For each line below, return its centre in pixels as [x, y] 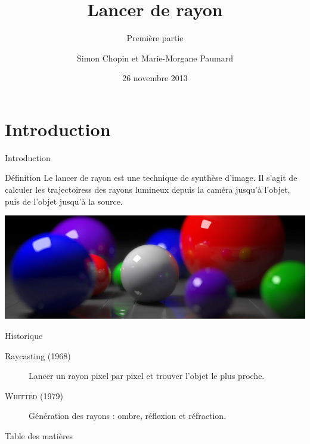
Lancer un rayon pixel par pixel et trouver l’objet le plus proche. [147, 376]
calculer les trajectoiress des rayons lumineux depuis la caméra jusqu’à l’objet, [148, 189]
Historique [24, 336]
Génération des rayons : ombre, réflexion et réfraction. [128, 416]
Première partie [155, 38]
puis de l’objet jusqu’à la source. [64, 201]
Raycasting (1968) [38, 355]
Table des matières [39, 436]
